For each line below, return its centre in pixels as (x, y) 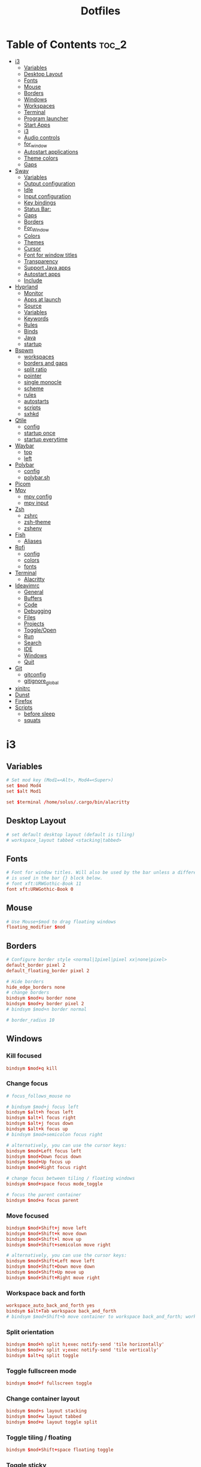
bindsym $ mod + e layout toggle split (52, 1422)
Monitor (33, 293)
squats (32, 720)
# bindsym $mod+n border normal (46, 1009)
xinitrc (23, 689)
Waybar (25, 445)
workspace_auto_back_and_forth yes (51, 1305)
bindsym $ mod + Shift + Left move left (51, 1261)
